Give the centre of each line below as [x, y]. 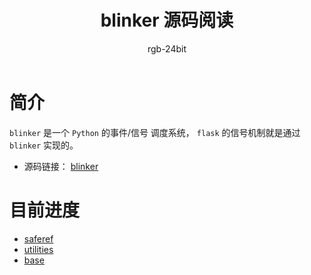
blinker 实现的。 [44, 145]
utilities [38, 249]
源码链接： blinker [61, 166]
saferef [38, 238]
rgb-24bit [167, 48]
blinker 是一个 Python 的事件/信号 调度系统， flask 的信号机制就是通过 [155, 132]
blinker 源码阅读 [167, 20]
